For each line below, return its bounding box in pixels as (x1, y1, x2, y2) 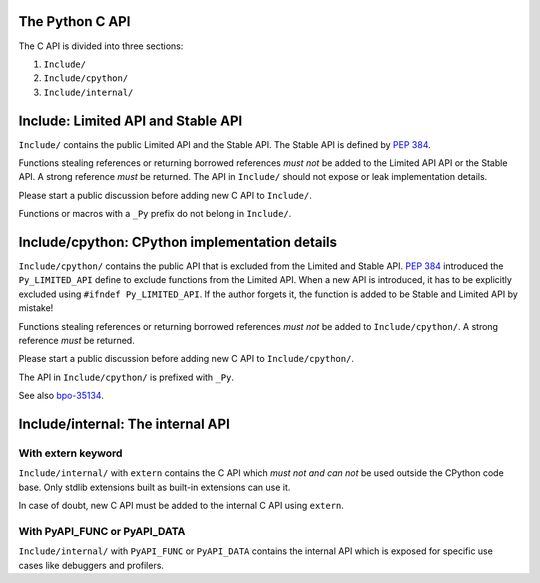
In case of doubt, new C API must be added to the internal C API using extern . (18, 500, 345, 512)
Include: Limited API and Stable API (18, 112, 243, 129)
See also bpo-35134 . (18, 390, 104, 402)
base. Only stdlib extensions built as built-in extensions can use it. (18, 481, 291, 493)
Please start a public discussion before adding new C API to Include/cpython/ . (18, 353, 355, 365)
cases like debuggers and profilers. (18, 559, 165, 571)
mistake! (18, 302, 54, 314)
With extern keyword (18, 446, 123, 460)
